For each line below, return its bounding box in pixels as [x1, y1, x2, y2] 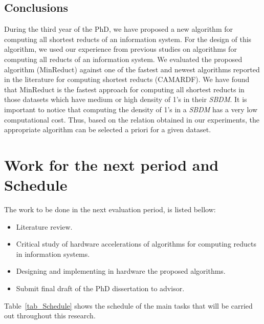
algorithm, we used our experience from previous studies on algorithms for [4, 44, 237, 54]
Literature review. [16, 221, 73, 232]
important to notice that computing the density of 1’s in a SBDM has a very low [4, 104, 257, 114]
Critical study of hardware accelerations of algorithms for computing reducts [16, 238, 257, 249]
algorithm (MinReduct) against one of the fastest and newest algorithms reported [4, 64, 260, 74]
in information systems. [16, 248, 90, 259]
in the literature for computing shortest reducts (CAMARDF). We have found [4, 74, 250, 85]
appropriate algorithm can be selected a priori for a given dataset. [4, 124, 211, 135]
